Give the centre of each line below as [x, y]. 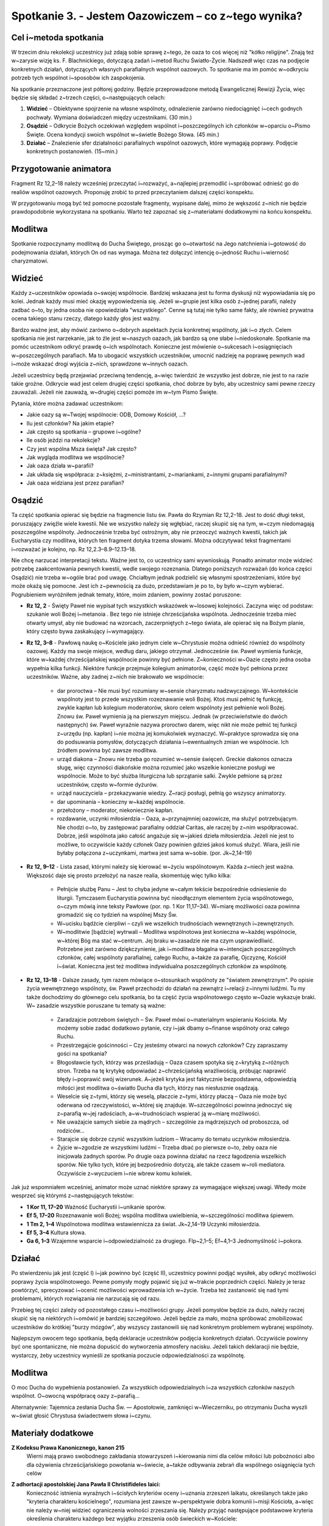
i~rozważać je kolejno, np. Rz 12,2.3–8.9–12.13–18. [74, 549]
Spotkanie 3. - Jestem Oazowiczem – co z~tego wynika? [157, 16]
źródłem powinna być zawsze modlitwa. [107, 750]
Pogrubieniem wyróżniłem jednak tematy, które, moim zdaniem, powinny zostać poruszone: [126, 595]
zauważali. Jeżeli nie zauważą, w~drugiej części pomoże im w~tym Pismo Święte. [115, 392]
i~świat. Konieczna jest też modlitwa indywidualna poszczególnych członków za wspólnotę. [172, 966]
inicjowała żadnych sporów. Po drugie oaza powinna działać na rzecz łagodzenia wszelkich [172, 1156]
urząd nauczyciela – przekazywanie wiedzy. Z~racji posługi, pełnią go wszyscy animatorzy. [172, 793]
